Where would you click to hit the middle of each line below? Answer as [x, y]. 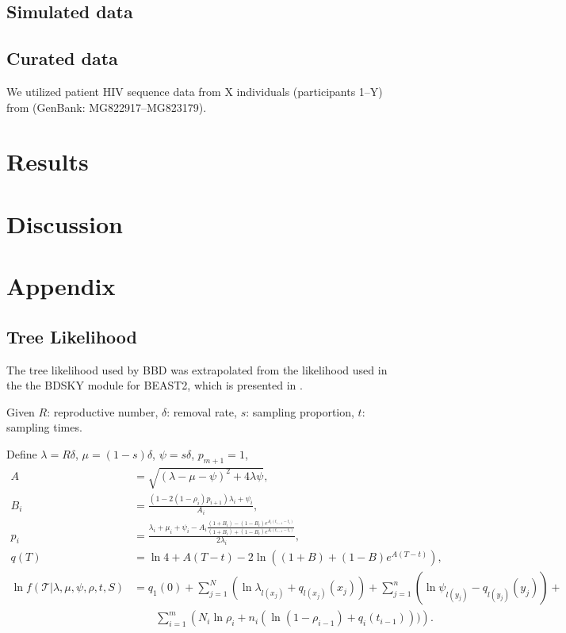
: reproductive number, [103, 411]
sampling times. [44, 427]
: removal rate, [202, 411]
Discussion [65, 223]
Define [22, 453]
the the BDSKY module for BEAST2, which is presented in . [155, 385]
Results [48, 161]
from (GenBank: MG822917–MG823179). [107, 107]
